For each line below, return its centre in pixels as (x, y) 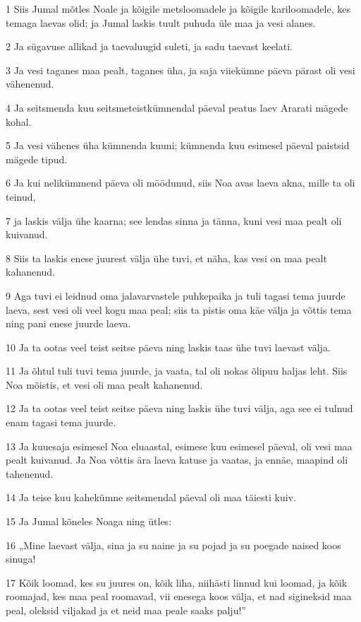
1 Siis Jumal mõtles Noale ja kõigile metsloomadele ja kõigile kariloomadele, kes (178, 8)
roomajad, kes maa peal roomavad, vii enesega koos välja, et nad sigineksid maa (179, 596)
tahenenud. (30, 473)
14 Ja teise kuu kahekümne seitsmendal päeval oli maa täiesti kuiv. (151, 497)
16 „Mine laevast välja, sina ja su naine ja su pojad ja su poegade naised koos (173, 545)
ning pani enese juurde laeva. (68, 323)
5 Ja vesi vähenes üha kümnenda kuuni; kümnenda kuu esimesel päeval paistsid (178, 145)
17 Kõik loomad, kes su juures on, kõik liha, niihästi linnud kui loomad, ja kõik (177, 582)
